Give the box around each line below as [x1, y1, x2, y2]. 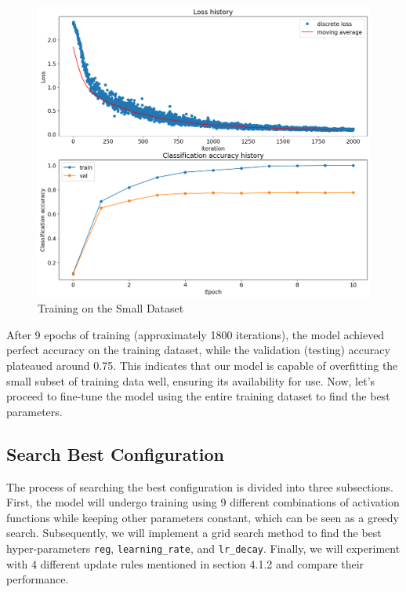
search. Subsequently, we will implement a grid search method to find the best [6, 524, 382, 541]
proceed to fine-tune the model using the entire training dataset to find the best [6, 388, 390, 404]
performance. [6, 571, 69, 587]
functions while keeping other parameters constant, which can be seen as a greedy [6, 509, 400, 525]
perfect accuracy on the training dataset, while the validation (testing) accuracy [6, 342, 390, 358]
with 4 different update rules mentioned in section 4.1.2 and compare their [6, 555, 364, 572]
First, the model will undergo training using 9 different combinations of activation [6, 494, 400, 510]
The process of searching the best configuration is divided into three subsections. [6, 478, 393, 495]
